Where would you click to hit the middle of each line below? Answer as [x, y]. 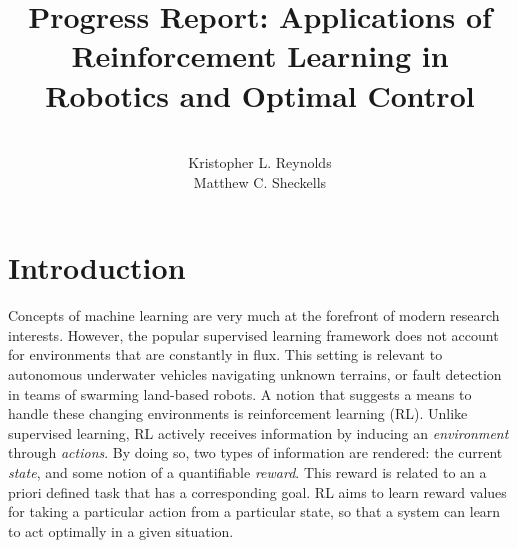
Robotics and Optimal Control [260, 94]
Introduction [97, 267]
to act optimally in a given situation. [121, 530]
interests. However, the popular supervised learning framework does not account [253, 334]
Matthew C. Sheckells [260, 181]
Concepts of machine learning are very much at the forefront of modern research [254, 315]
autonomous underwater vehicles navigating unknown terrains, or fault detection [255, 374]
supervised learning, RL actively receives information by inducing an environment [258, 432]
